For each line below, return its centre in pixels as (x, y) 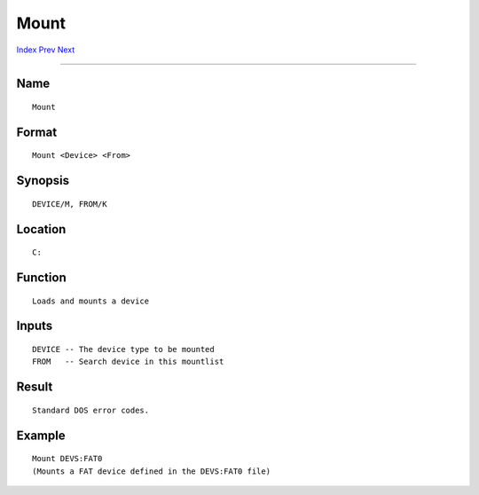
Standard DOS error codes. (91, 410)
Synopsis (43, 181)
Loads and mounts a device (91, 301)
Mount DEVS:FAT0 (67, 459)
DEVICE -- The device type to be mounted (123, 349)
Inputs (35, 326)
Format (37, 132)
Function (41, 277)
